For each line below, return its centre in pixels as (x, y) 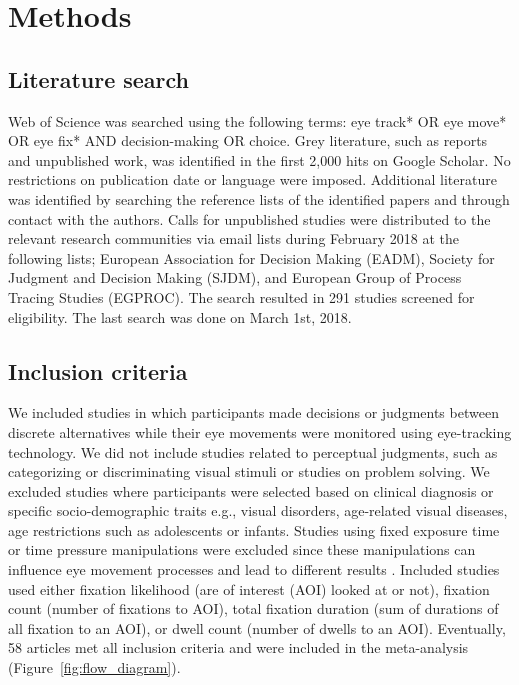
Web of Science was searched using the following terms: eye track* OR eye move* (257, 120)
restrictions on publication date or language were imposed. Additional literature (252, 179)
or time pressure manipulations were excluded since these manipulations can (242, 549)
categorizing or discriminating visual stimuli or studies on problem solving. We (249, 471)
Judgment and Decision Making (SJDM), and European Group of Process (235, 277)
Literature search (99, 78)
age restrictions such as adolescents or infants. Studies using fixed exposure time (254, 529)
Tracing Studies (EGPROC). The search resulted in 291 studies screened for (241, 296)
